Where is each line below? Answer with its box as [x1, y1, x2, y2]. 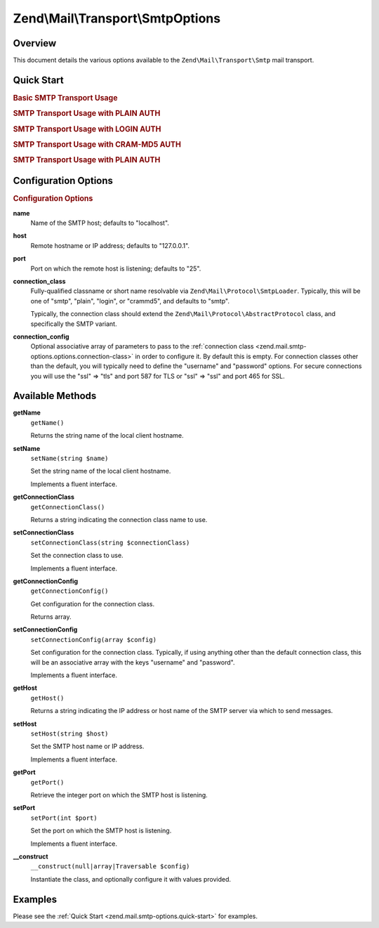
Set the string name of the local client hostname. [30, 467, 171, 476]
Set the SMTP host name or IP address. [30, 742, 145, 751]
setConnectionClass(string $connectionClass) [30, 538, 190, 547]
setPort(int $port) [30, 813, 98, 822]
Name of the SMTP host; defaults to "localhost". [30, 218, 170, 228]
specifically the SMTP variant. [30, 320, 117, 328]
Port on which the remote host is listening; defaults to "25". [30, 264, 201, 273]
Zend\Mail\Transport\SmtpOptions [13, 11, 221, 26]
